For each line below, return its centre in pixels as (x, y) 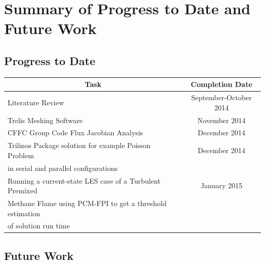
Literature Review (36, 102)
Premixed (23, 190)
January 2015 (221, 185)
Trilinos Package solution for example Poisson (79, 145)
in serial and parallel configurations (63, 168)
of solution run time (39, 226)
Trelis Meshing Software (45, 120)
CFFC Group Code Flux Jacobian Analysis (75, 133)
